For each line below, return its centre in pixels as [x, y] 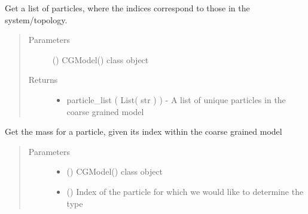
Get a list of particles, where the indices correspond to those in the [127, 8]
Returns [43, 80]
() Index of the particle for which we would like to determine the [185, 191]
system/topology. [36, 19]
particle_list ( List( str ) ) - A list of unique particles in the [176, 99]
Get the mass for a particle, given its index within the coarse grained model [144, 131]
